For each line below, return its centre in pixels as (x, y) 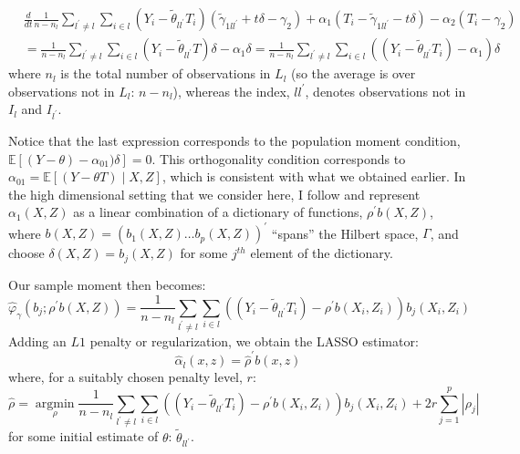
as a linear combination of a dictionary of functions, (218, 212)
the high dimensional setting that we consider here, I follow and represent (214, 194)
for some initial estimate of (83, 436)
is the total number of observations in (166, 73)
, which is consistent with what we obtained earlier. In (314, 176)
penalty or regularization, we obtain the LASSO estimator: (254, 340)
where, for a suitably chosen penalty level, (125, 377)
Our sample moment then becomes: (107, 284)
